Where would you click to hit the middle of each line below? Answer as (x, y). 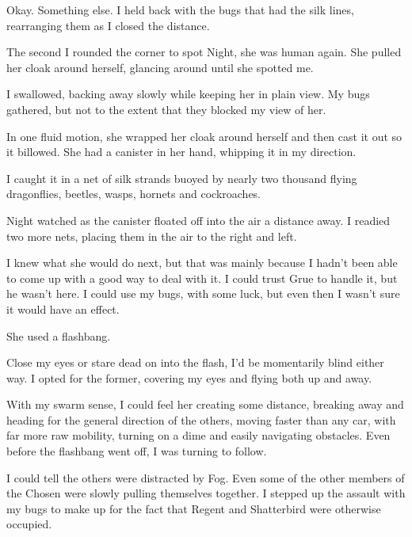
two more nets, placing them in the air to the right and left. (152, 236)
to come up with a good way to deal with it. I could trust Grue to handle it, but (202, 278)
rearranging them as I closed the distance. (108, 25)
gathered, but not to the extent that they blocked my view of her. (166, 109)
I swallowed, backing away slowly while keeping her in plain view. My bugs (188, 94)
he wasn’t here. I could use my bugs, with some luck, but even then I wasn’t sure (203, 293)
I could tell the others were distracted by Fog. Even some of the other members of (206, 477)
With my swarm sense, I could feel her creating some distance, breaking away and (205, 404)
